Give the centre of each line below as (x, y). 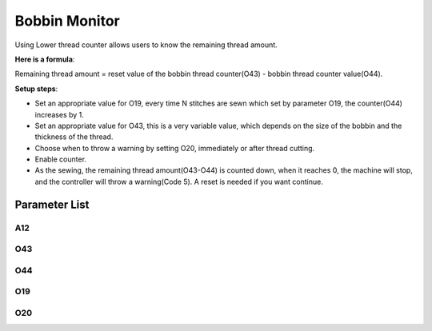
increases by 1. (59, 114)
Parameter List (52, 204)
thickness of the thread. (74, 137)
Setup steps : (36, 89)
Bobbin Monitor (67, 21)
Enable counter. (61, 159)
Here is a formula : (45, 59)
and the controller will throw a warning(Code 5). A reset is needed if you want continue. (179, 181)
